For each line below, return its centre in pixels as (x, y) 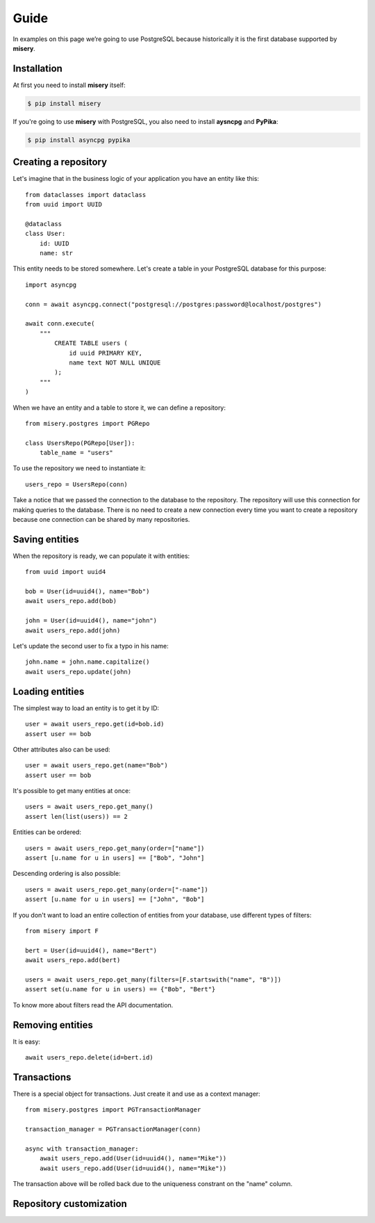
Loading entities (49, 691)
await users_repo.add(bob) (71, 601)
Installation (37, 69)
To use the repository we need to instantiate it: (79, 468)
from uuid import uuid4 (66, 572)
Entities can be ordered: (47, 832)
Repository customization (70, 1204)
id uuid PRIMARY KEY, (106, 353)
